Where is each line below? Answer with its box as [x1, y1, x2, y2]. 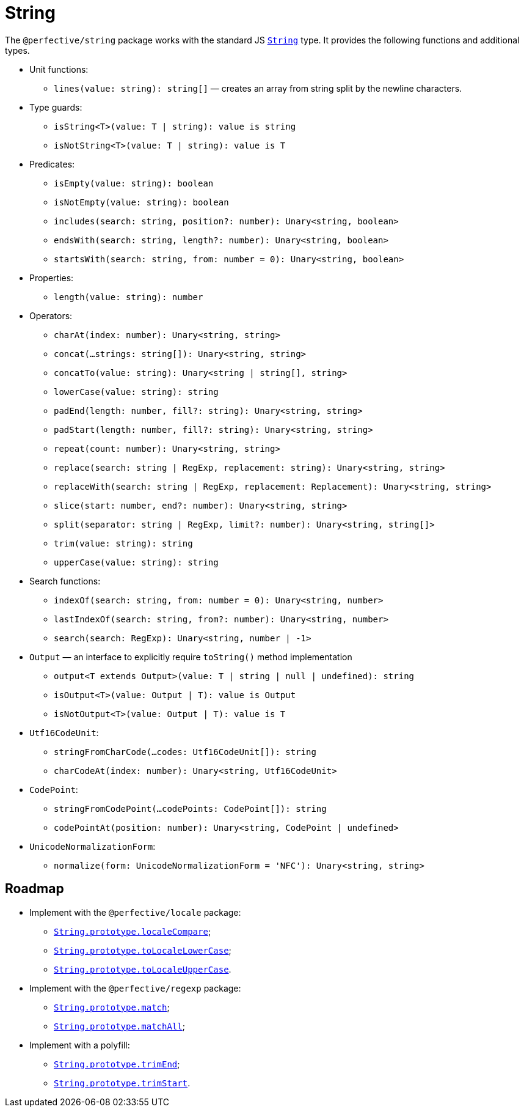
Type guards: [29, 101, 82, 112]
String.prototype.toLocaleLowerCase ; [54, 944, 231, 956]
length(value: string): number [54, 292, 203, 302]
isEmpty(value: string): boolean [54, 178, 214, 188]
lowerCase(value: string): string [54, 386, 219, 397]
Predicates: [29, 158, 75, 169]
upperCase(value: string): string [54, 557, 219, 567]
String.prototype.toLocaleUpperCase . [54, 963, 231, 974]
